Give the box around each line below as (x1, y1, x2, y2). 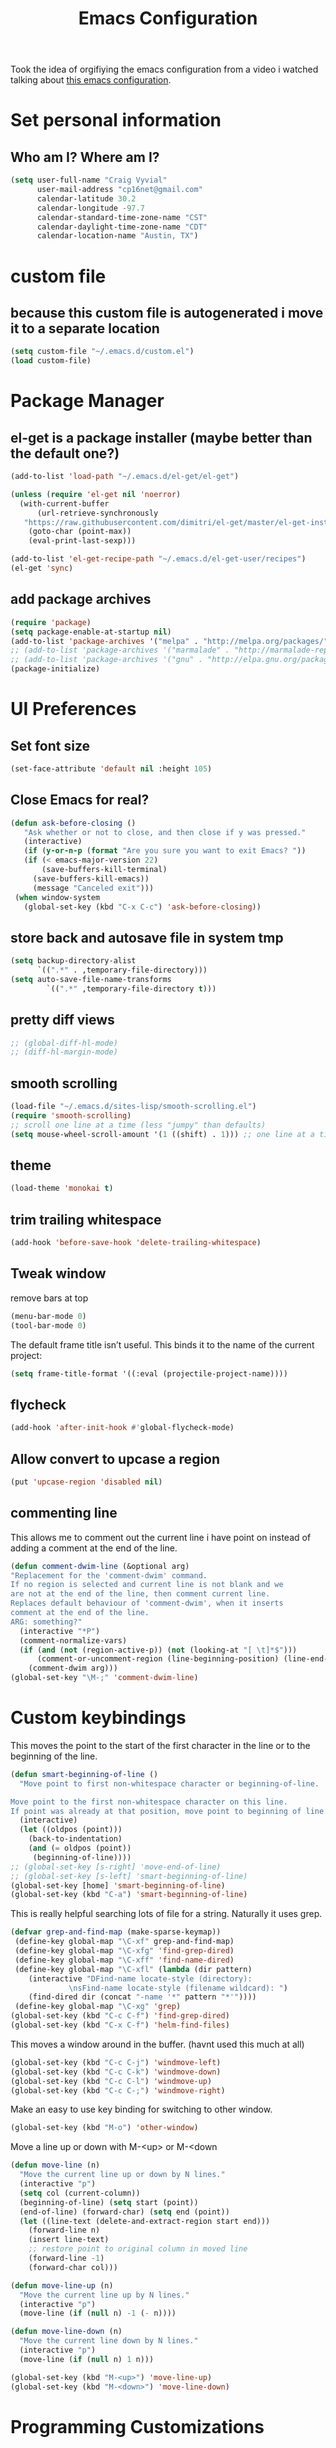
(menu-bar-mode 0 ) (10, 1311, 87, 1321)
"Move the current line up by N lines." (19, 2290, 190, 2300)
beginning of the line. (10, 1750, 98, 1762)
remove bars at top (10, 1292, 89, 1304)
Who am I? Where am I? (10, 148, 160, 166)
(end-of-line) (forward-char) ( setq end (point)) (19, 2207, 230, 2217)
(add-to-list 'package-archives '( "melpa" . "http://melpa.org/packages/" (10, 636, 329, 646)
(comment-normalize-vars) (19, 1635, 128, 1646)
